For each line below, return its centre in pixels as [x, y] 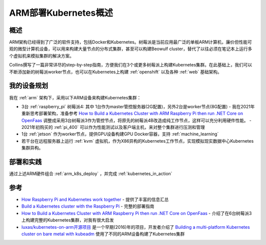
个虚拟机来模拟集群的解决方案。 [41, 56]
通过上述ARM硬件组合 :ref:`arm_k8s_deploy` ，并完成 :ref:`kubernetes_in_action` [91, 174]
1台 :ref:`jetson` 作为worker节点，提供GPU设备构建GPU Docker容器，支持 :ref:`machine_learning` [120, 134]
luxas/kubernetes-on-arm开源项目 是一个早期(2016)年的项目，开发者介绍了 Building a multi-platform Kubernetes [136, 227]
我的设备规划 [29, 86]
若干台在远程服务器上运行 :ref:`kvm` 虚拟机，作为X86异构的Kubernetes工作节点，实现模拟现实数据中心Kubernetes [137, 141]
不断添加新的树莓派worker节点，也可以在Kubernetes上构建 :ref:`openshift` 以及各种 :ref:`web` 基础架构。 [116, 72]
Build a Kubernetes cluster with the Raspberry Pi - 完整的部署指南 [88, 206]
